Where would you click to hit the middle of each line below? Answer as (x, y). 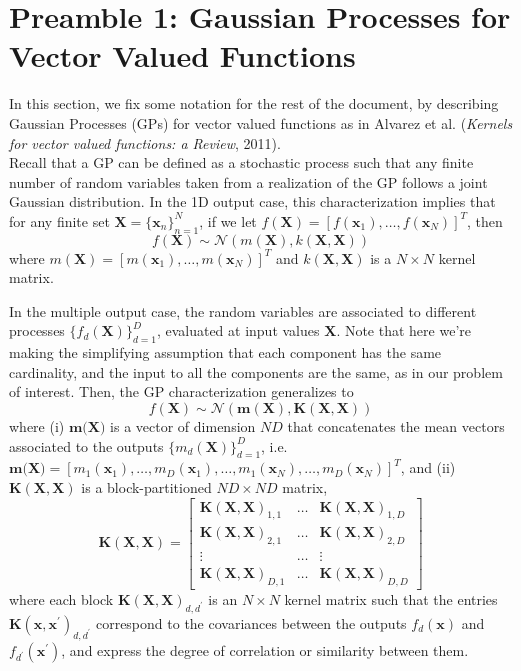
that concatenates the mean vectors (396, 426)
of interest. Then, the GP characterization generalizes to (181, 391)
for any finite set (59, 220)
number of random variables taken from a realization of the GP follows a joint (248, 181)
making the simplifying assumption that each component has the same (225, 352)
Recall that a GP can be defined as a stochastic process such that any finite (241, 162)
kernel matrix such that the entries (391, 599)
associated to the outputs (86, 445)
